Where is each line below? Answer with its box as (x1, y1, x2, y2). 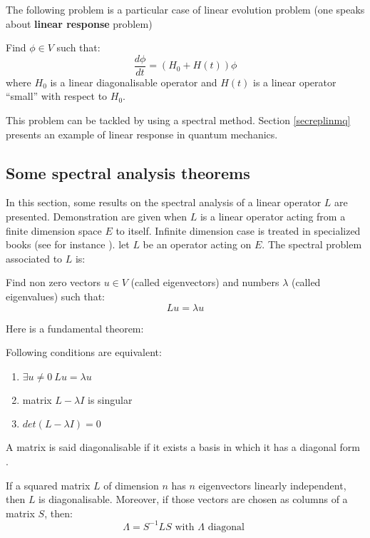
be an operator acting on (143, 237, 252, 252)
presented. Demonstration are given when (6, 209, 187, 224)
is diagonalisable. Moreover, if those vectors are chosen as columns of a (38, 492, 348, 507)
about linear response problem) (6, 16, 153, 31)
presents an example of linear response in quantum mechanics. (6, 126, 278, 141)
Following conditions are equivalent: (6, 345, 162, 360)
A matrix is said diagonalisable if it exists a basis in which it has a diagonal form (6, 440, 360, 455)
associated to (6, 250, 63, 265)
